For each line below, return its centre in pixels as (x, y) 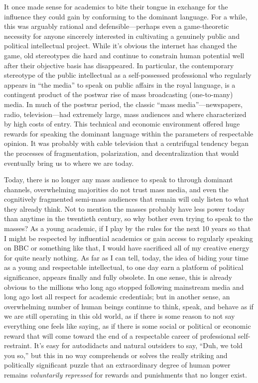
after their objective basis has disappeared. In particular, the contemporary (119, 65)
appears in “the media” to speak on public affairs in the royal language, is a (120, 84)
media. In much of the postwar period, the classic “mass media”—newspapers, (123, 104)
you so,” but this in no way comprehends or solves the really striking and (116, 355)
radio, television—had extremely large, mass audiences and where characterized (125, 114)
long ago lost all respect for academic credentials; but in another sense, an (117, 297)
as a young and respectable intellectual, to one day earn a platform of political (124, 267)
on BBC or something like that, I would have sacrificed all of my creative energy (127, 248)
